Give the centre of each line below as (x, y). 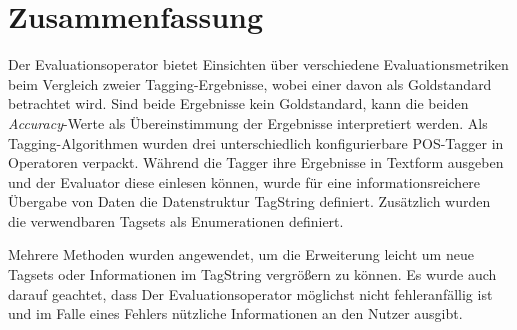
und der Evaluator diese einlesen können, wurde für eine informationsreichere (244, 181)
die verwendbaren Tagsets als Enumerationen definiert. (176, 220)
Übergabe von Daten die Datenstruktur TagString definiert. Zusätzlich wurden (249, 201)
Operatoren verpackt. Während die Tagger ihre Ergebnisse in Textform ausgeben (256, 162)
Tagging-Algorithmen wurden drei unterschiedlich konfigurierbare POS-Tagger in (256, 142)
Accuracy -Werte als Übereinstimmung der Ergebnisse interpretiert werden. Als (248, 122)
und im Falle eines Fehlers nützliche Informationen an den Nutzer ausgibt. (235, 313)
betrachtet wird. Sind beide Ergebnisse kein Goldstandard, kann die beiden (238, 103)
